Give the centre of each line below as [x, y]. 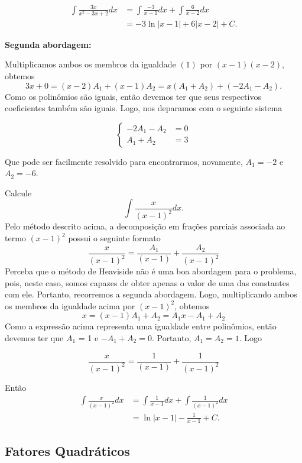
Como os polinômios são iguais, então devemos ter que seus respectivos [133, 96]
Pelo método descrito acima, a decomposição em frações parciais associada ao [145, 226]
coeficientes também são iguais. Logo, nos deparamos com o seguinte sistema [144, 108]
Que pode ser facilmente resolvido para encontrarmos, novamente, [124, 161]
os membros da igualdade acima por [70, 305]
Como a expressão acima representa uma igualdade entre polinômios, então [141, 326]
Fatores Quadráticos [67, 450]
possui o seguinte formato [114, 238]
